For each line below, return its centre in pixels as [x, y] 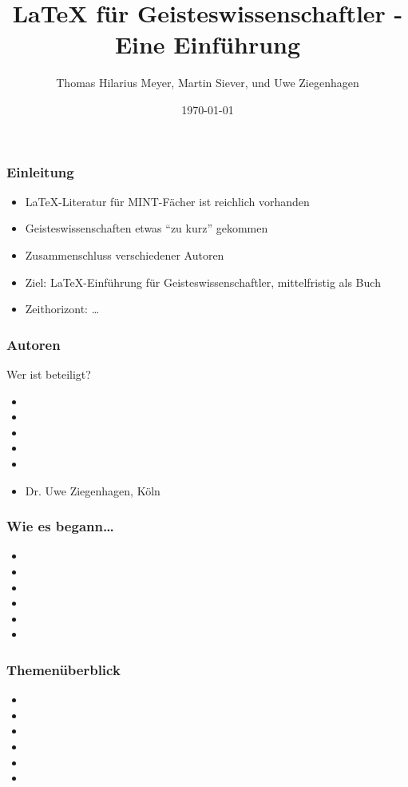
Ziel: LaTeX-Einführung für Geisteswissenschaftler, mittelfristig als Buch [203, 282]
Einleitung [40, 171]
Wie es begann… [60, 526]
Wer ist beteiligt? [49, 374]
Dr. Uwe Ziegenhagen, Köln [93, 490]
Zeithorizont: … [62, 309]
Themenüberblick [63, 669]
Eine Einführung [208, 44]
